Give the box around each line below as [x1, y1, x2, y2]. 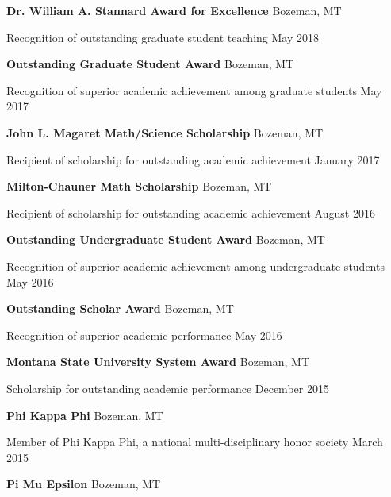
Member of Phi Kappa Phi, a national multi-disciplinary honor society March [6, 433, 383, 450]
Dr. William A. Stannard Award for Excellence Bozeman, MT [6, 2, 342, 18]
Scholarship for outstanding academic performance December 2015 [6, 379, 329, 396]
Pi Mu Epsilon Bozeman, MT [6, 476, 161, 492]
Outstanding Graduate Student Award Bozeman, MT [6, 56, 294, 72]
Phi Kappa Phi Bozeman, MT [6, 406, 163, 423]
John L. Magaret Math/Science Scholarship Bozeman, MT [6, 124, 324, 141]
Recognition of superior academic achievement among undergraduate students [6, 257, 385, 274]
